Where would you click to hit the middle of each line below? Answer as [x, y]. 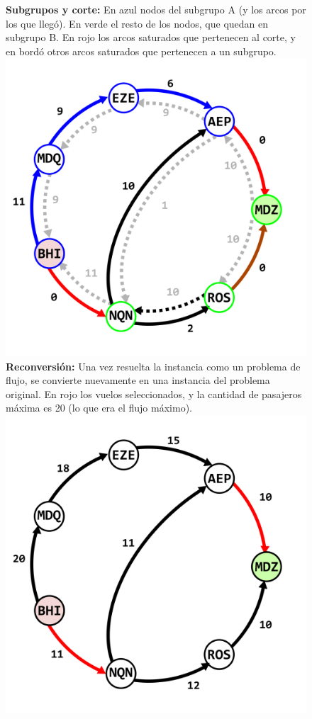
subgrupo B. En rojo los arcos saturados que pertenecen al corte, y [151, 37]
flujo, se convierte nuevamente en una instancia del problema [138, 380]
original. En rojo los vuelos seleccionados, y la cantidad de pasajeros [154, 394]
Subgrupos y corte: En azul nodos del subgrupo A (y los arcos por [156, 9]
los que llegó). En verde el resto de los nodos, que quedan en [137, 23]
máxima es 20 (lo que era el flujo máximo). [99, 408]
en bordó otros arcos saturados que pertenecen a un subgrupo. [141, 51]
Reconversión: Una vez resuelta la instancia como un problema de [153, 366]
